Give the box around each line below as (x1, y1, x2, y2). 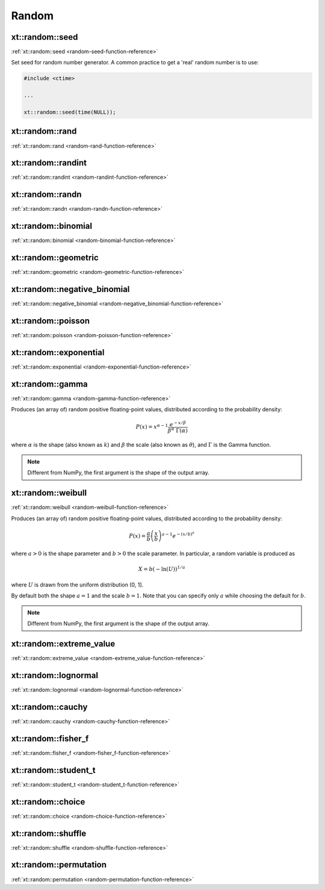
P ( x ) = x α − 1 (135, 422, 169, 431)
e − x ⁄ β (169, 420, 187, 428)
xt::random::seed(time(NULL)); (23, 109, 117, 116)
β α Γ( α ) (167, 426, 188, 434)
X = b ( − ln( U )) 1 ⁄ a (138, 565, 185, 572)
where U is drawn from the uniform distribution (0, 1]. (11, 581, 144, 588)
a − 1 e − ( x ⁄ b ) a (161, 530, 195, 539)
